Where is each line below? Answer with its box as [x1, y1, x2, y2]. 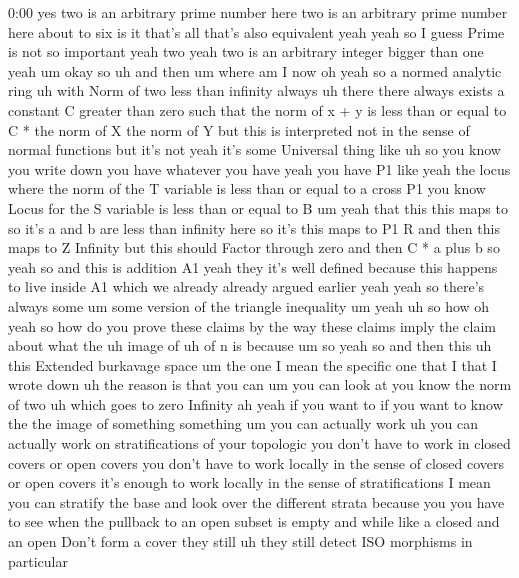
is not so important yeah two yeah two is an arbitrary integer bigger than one [8, 41, 484, 62]
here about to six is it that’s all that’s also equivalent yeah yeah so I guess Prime [8, 21, 505, 42]
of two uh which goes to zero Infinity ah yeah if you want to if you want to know [8, 393, 503, 414]
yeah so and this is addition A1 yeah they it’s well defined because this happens [8, 256, 498, 277]
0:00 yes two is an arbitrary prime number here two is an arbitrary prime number [8, 2, 508, 22]
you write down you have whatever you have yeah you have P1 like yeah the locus [8, 158, 511, 179]
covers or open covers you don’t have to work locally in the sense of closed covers [8, 452, 505, 473]
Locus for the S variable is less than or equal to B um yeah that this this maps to [8, 197, 508, 218]
